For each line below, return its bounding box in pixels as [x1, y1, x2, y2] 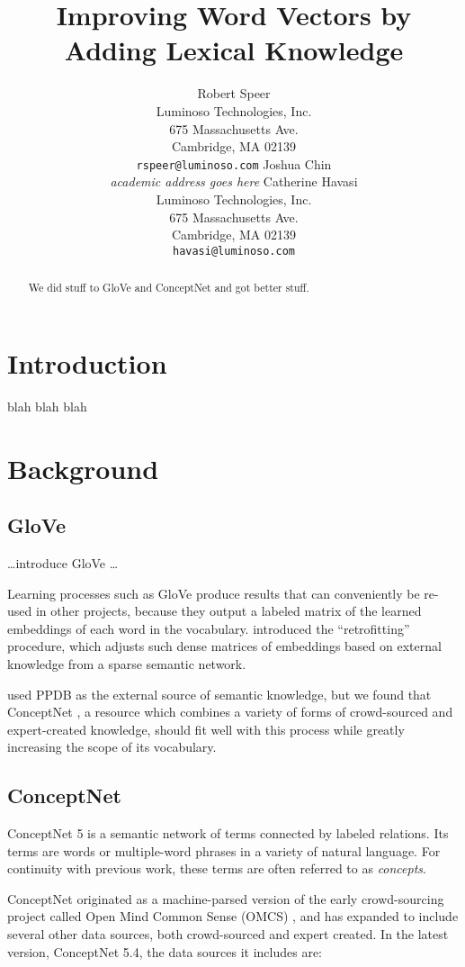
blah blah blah [7, 396, 87, 415]
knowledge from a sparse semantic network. [7, 654, 246, 673]
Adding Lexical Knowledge [64, 32, 404, 68]
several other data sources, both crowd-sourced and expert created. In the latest [7, 925, 449, 944]
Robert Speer [197, 84, 271, 103]
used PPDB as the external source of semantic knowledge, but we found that [7, 684, 432, 703]
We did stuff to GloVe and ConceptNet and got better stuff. [28, 280, 309, 295]
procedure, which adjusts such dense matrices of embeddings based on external [7, 637, 442, 655]
